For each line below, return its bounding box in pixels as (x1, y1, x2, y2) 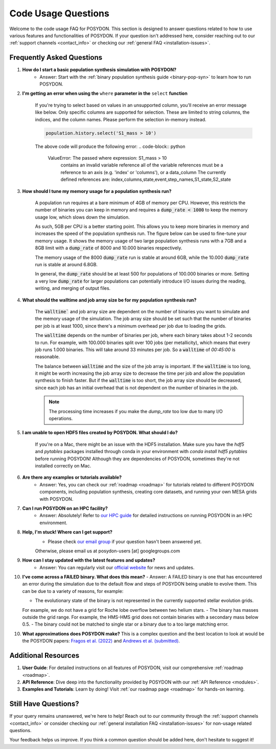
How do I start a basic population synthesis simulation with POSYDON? (22, 67, 176, 73)
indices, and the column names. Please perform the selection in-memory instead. (35, 116, 206, 122)
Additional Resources (9, 651, 79, 660)
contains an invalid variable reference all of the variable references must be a (60, 162, 223, 168)
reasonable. (35, 354, 60, 360)
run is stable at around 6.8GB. (35, 262, 98, 268)
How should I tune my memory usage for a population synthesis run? (22, 188, 172, 194)
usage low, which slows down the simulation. (35, 214, 130, 220)
